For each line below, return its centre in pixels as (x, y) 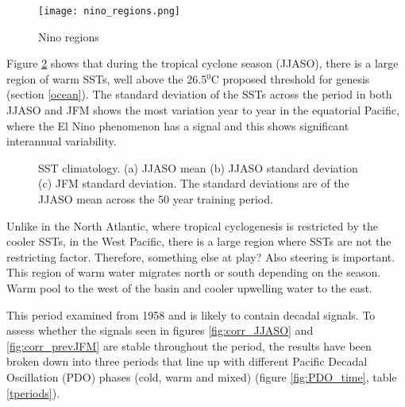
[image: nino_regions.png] (109, 11)
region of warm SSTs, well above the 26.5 (107, 78)
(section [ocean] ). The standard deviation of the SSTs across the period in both (199, 94)
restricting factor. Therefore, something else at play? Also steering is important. (201, 256)
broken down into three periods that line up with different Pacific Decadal (187, 361)
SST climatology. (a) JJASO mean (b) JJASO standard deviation (198, 167)
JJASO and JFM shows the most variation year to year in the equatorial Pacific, (203, 110)
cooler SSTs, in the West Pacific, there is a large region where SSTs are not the (199, 241)
